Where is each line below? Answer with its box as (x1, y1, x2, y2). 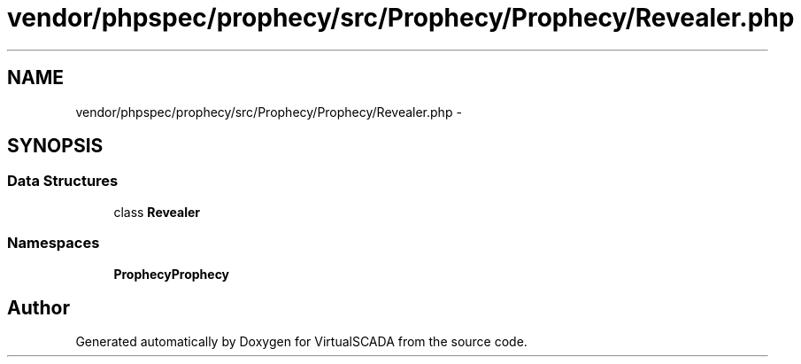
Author (7, 296, 70, 319)
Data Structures (7, 172, 119, 190)
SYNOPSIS (7, 135, 104, 158)
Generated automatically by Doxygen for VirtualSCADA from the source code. (75, 334, 528, 350)
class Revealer (113, 204, 201, 220)
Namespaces (7, 234, 100, 252)
